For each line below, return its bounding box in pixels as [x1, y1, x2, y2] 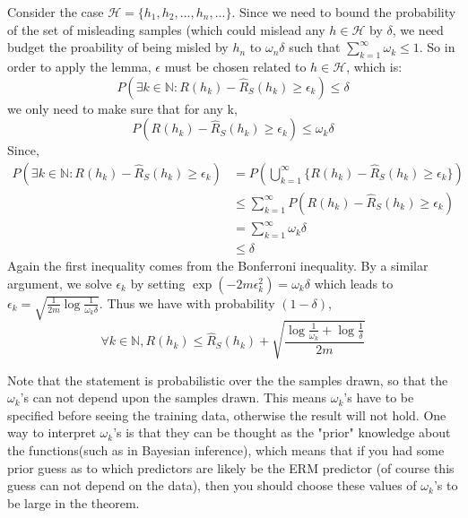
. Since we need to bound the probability [231, 3, 456, 21]
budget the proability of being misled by [7, 38, 229, 56]
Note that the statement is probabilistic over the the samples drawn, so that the [7, 370, 448, 389]
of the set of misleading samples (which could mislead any [7, 20, 325, 39]
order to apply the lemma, [7, 56, 152, 75]
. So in [419, 38, 455, 56]
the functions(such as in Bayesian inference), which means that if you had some [7, 440, 445, 459]
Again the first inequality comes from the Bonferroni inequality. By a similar [7, 256, 429, 275]
